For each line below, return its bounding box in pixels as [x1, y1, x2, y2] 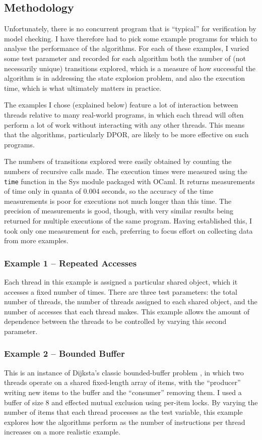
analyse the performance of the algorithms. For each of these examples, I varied [4, 43, 249, 53]
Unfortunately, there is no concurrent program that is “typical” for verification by [4, 23, 256, 34]
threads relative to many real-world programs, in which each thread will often [4, 109, 244, 120]
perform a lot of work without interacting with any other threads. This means [4, 119, 245, 130]
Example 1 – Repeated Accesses [4, 256, 137, 269]
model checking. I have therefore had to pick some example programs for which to [4, 33, 257, 43]
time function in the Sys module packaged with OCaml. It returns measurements [4, 176, 255, 186]
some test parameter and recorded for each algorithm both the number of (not [4, 52, 246, 63]
